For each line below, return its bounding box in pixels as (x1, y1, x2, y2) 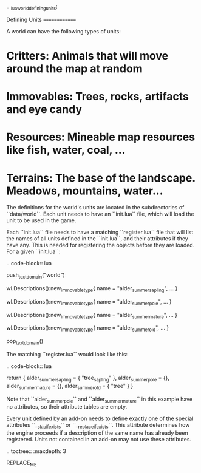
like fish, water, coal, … (6, 143, 126, 157)
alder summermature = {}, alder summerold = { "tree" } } (6, 382, 134, 391)
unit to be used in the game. (6, 217, 77, 224)
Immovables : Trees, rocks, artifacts (6, 90, 189, 103)
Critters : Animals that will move (6, 49, 169, 63)
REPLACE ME (6, 459, 37, 468)
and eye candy (6, 103, 83, 117)
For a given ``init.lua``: (6, 248, 61, 255)
